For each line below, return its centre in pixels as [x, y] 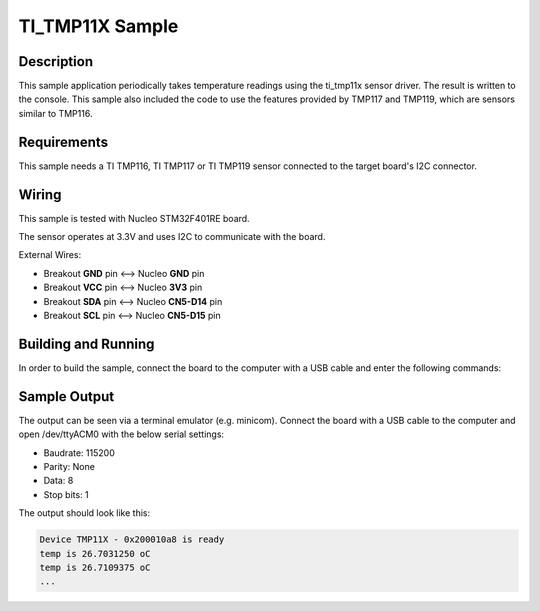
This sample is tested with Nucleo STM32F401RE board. [134, 218]
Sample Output [66, 396]
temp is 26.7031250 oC [95, 553]
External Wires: [50, 255]
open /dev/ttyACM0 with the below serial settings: [121, 434]
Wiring [40, 194]
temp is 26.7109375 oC [95, 567]
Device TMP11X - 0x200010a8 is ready [132, 539]
